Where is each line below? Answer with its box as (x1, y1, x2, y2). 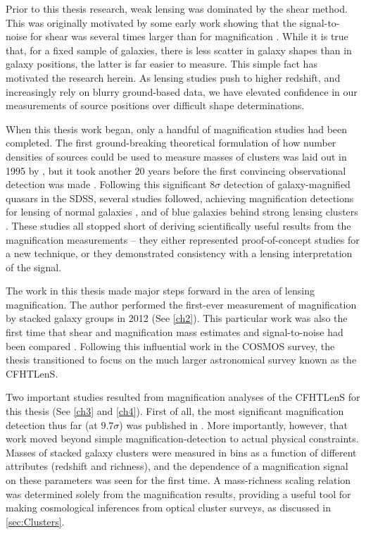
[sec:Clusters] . (6, 514, 65, 528)
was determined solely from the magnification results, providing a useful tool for (6, 486, 351, 501)
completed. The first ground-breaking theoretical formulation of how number (6, 135, 336, 150)
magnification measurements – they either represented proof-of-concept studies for (6, 232, 360, 247)
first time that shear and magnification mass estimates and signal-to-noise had (6, 325, 343, 340)
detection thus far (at (6, 417, 98, 432)
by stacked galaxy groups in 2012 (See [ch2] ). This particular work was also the (6, 311, 348, 325)
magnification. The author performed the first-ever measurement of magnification (6, 297, 357, 311)
